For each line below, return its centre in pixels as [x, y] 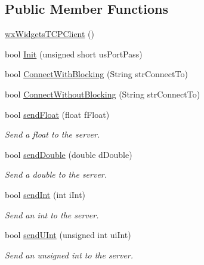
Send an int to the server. [52, 214]
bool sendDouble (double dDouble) [69, 154]
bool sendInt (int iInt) [45, 194]
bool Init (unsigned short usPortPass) [74, 54]
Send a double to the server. [56, 174]
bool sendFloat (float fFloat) [57, 114]
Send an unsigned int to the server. [69, 255]
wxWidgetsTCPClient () [50, 34]
